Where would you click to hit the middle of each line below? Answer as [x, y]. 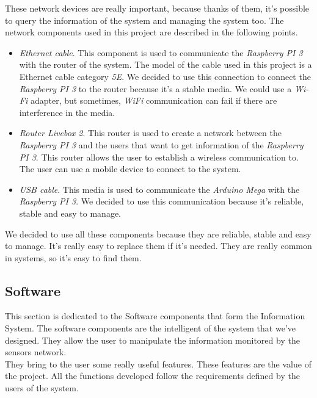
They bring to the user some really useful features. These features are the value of [158, 364]
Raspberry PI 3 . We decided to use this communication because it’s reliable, [162, 201]
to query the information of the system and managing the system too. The [144, 20]
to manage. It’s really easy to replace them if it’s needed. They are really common [158, 246]
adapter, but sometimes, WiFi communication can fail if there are [154, 100]
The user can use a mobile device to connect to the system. [130, 169]
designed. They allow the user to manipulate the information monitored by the [152, 340]
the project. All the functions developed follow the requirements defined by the [152, 376]
